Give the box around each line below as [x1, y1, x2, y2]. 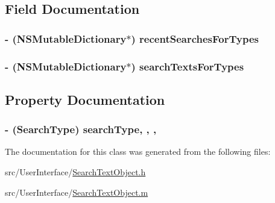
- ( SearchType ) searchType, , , [5, 122, 157, 137]
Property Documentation [5, 90, 165, 108]
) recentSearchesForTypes [131, 31, 259, 46]
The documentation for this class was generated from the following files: [5, 145, 271, 158]
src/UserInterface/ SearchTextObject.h [5, 166, 146, 178]
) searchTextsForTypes [131, 58, 244, 73]
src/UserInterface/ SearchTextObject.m [5, 186, 148, 198]
